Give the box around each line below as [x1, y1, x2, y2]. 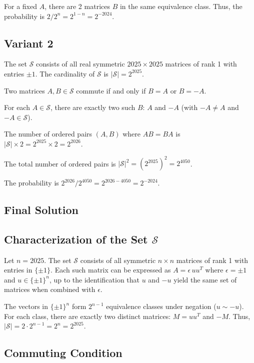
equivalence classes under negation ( [106, 301, 216, 311]
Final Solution [4, 202, 78, 217]
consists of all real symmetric [36, 58, 125, 69]
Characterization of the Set [4, 231, 148, 246]
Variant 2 [4, 35, 53, 50]
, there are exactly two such [50, 102, 135, 112]
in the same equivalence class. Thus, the [119, 1, 242, 11]
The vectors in [4, 301, 48, 311]
